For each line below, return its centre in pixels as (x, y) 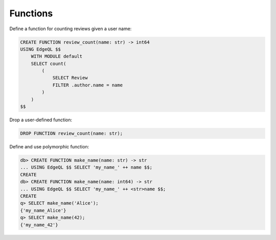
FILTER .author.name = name (87, 85)
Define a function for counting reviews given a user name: (71, 29)
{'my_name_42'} (39, 225)
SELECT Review (70, 78)
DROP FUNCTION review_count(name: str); (71, 134)
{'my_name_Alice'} (43, 210)
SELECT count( (49, 63)
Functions (31, 13)
